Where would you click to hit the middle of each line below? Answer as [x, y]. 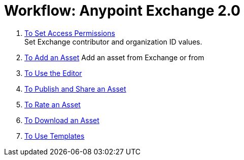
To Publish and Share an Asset [75, 89]
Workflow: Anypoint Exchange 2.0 [122, 11]
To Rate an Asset [53, 104]
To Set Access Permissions [70, 33]
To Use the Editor [53, 73]
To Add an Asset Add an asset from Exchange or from [114, 57]
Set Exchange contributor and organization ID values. [113, 42]
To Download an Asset [62, 120]
